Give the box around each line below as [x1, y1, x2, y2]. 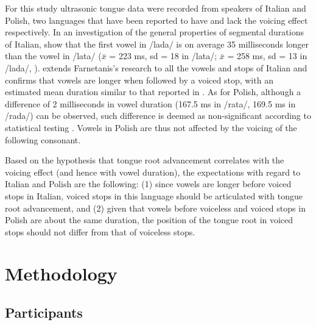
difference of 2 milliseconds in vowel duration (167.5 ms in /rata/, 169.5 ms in [5, 97, 296, 110]
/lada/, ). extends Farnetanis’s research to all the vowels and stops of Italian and [5, 61, 307, 74]
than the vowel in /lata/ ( [5, 49, 102, 62]
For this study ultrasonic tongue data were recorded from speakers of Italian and [5, 2, 306, 14]
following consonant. [5, 133, 81, 146]
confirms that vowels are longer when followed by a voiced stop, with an [5, 73, 273, 86]
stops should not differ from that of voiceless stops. [5, 225, 195, 238]
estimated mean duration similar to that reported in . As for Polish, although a [5, 85, 301, 98]
